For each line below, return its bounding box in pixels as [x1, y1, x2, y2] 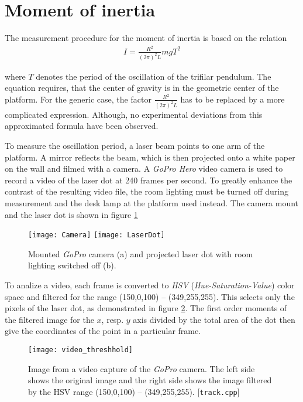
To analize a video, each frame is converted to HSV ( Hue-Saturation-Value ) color [5, 279, 295, 291]
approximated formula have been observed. [5, 120, 159, 132]
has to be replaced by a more [180, 93, 285, 105]
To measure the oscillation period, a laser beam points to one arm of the [5, 139, 265, 152]
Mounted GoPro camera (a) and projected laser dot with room [28, 247, 253, 260]
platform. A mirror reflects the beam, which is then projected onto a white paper [5, 151, 295, 163]
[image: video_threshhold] [28, 346, 133, 354]
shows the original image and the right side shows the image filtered [28, 374, 272, 386]
